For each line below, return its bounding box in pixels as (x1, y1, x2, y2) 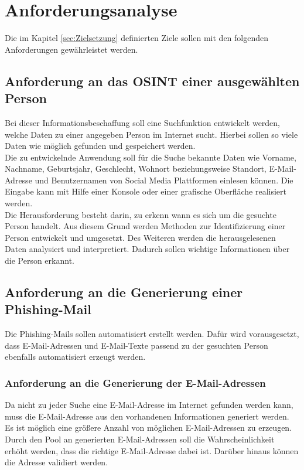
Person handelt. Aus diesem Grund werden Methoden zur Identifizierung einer (5, 220, 286, 232)
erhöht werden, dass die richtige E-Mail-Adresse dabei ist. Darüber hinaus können (5, 444, 299, 457)
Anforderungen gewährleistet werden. (5, 43, 138, 55)
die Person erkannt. (5, 254, 74, 267)
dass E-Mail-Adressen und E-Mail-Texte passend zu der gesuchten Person (5, 339, 268, 351)
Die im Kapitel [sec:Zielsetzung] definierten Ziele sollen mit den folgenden (5, 32, 269, 44)
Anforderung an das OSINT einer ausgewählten (5, 71, 300, 90)
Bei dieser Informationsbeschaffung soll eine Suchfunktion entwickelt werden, (5, 116, 281, 128)
